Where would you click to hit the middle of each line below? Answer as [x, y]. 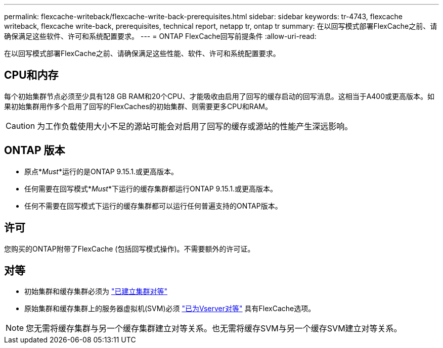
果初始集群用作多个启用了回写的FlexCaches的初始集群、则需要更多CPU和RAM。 [138, 106]
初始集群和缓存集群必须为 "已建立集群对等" [96, 291]
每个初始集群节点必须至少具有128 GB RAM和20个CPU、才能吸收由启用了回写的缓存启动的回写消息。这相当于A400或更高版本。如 [219, 96]
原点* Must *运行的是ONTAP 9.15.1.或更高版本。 [101, 171]
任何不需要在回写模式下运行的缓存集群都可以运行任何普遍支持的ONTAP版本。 [153, 206]
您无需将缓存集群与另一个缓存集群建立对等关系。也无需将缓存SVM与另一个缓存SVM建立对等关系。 [214, 329]
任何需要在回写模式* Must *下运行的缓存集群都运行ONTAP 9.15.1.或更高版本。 [151, 188]
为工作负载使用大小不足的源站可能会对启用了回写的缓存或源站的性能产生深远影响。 [195, 126]
